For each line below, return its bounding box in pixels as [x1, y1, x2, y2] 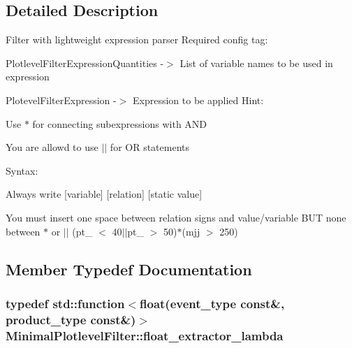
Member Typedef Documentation [6, 258, 252, 280]
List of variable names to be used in [179, 55, 333, 70]
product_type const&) [6, 310, 136, 328]
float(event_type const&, [140, 294, 285, 312]
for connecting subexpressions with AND [32, 116, 207, 131]
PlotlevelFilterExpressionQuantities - [6, 55, 164, 70]
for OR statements [110, 140, 190, 154]
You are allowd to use [6, 140, 98, 154]
